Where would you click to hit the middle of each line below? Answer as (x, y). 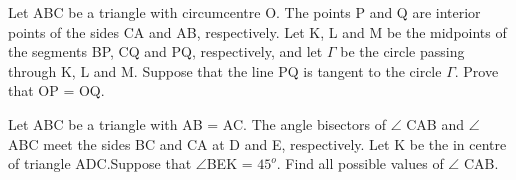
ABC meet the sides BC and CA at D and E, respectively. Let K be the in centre (257, 143)
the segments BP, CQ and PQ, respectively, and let (165, 51)
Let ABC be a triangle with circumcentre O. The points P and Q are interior (244, 12)
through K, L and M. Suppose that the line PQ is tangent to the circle (225, 70)
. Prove (476, 70)
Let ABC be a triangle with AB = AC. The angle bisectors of (197, 123)
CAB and (435, 123)
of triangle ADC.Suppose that (100, 163)
